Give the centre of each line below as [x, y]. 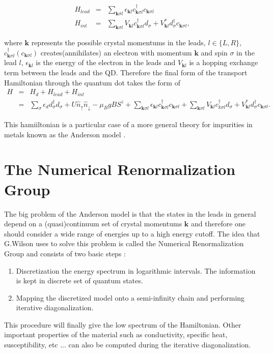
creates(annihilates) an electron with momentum [116, 52]
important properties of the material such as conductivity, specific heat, [116, 334]
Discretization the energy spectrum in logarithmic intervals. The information [136, 270]
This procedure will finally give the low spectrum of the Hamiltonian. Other [123, 324]
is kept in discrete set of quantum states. [79, 281]
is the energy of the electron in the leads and [106, 62]
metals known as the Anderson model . [65, 134]
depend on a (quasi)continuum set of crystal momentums [93, 224]
